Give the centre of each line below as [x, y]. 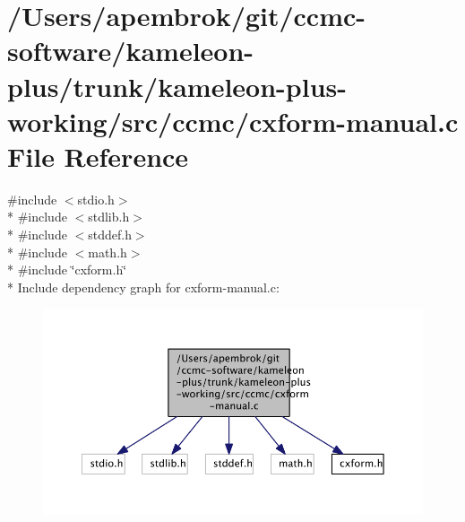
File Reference [98, 156]
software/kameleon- [131, 51]
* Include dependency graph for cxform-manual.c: [143, 287]
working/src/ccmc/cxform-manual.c [233, 121]
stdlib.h [109, 217]
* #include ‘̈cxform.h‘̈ [67, 270]
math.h [108, 252]
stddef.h [110, 235]
